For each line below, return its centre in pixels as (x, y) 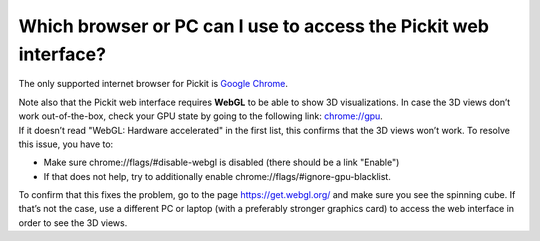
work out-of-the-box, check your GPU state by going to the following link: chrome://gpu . (201, 116)
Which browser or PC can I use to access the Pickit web (254, 26)
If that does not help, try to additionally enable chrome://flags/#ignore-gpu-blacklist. (217, 176)
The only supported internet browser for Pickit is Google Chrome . (153, 84)
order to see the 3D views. (73, 222)
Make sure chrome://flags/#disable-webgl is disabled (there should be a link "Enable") (221, 162)
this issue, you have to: (66, 144)
